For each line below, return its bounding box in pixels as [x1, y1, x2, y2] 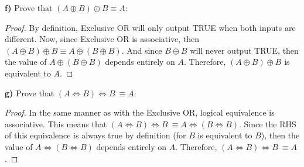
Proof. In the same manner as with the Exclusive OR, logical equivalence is [5, 106, 275, 119]
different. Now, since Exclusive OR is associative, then [5, 33, 200, 45]
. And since [121, 44, 162, 56]
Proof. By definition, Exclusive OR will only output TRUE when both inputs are [5, 21, 296, 33]
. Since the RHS [238, 117, 296, 130]
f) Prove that [5, 2, 53, 13]
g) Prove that [5, 86, 54, 99]
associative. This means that [5, 117, 107, 130]
